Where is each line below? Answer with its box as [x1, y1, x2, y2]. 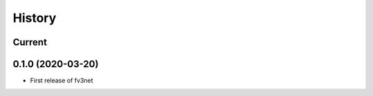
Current [12, 36, 48, 48]
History [12, 10, 57, 25]
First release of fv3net [30, 76, 93, 85]
